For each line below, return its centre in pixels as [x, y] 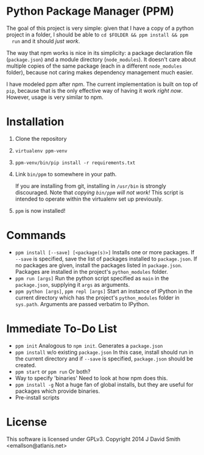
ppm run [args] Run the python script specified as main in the [92, 278]
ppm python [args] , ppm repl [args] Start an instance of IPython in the [104, 291]
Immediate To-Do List [62, 329]
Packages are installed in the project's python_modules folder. [92, 271]
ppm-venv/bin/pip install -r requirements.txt [75, 163]
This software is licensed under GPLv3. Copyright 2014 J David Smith [93, 439]
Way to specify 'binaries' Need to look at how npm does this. [91, 378]
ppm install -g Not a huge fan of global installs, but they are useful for [104, 384]
